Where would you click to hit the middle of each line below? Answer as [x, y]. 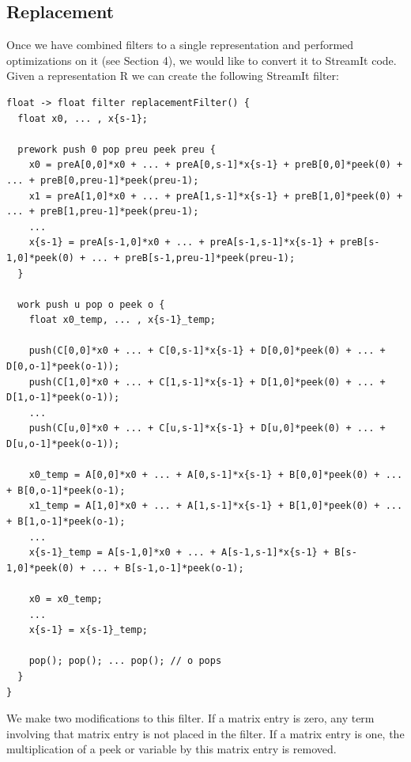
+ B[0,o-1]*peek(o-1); [66, 490]
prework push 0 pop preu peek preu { [117, 149]
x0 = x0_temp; [66, 599]
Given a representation [62, 76]
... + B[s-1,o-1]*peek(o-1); [168, 568]
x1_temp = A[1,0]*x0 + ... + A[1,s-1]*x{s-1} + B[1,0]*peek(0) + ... [216, 506]
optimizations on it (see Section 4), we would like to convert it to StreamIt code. [202, 60]
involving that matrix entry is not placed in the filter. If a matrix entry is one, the [205, 733]
